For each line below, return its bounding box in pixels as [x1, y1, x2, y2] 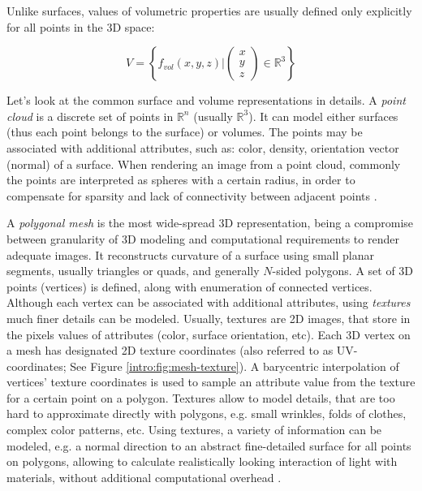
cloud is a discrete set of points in [6, 107, 174, 124]
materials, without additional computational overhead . [6, 468, 282, 485]
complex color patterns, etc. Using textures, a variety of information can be [6, 421, 382, 438]
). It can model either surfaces [248, 107, 398, 124]
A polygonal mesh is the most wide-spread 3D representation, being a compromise [6, 214, 414, 231]
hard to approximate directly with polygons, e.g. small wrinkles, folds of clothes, [6, 405, 407, 422]
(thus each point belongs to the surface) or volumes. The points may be [6, 123, 363, 140]
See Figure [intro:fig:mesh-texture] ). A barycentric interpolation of [70, 357, 399, 374]
